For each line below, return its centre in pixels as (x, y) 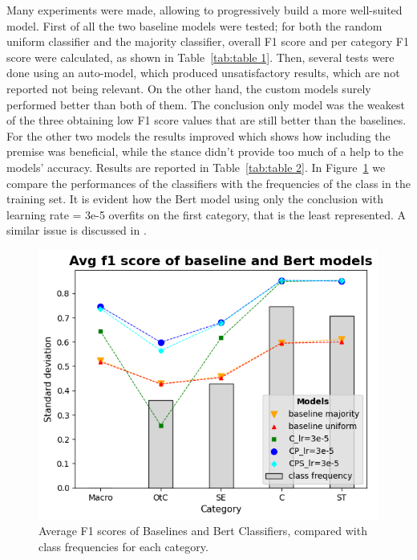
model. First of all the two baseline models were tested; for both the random (194, 25)
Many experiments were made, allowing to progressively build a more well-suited (204, 10)
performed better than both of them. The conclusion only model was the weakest (206, 104)
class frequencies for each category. (123, 547)
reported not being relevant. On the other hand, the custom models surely (189, 88)
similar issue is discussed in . (77, 230)
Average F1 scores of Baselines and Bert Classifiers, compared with (203, 531)
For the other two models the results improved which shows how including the (198, 135)
